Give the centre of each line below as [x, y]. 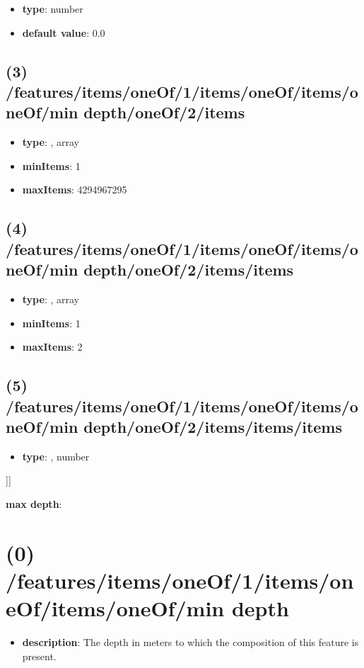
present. [39, 656]
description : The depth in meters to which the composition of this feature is [190, 641]
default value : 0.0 [64, 32]
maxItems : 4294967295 [75, 189]
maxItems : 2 [52, 347]
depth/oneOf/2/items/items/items [213, 426]
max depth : [34, 503]
